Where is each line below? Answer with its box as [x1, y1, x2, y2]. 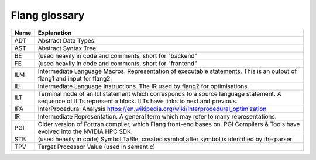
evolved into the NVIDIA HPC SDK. [37, 127, 133, 135]
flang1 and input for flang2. [37, 74, 112, 82]
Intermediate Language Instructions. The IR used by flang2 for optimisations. [37, 82, 249, 90]
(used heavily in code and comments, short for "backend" [37, 51, 198, 60]
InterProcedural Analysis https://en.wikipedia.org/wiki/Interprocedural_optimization [37, 105, 267, 113]
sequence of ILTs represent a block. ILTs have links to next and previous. [37, 97, 238, 105]
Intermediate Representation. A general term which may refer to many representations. [37, 112, 277, 120]
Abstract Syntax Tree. [37, 44, 98, 52]
